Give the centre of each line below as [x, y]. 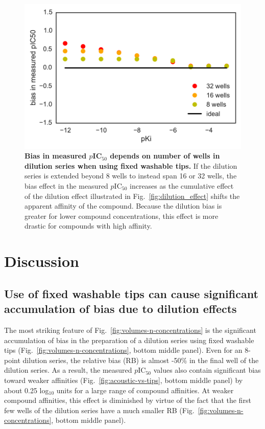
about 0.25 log [27, 390]
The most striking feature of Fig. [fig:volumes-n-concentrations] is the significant [130, 330]
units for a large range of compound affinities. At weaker [145, 390]
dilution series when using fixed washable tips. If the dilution [131, 165]
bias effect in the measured [66, 186]
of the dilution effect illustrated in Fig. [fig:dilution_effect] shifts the [132, 196]
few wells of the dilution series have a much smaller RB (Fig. [99, 410]
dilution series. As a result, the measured [68, 370]
